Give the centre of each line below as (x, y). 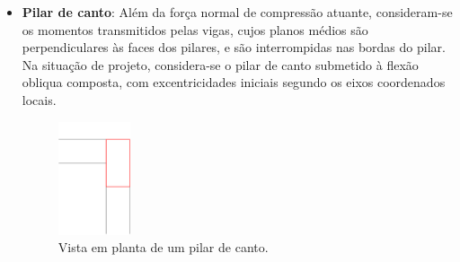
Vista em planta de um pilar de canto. (163, 247)
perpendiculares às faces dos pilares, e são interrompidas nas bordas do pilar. (234, 47)
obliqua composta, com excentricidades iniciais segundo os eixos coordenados (234, 82)
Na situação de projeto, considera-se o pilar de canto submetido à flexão (220, 64)
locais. (39, 99)
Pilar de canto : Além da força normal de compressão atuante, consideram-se (237, 12)
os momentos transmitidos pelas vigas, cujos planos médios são (195, 29)
